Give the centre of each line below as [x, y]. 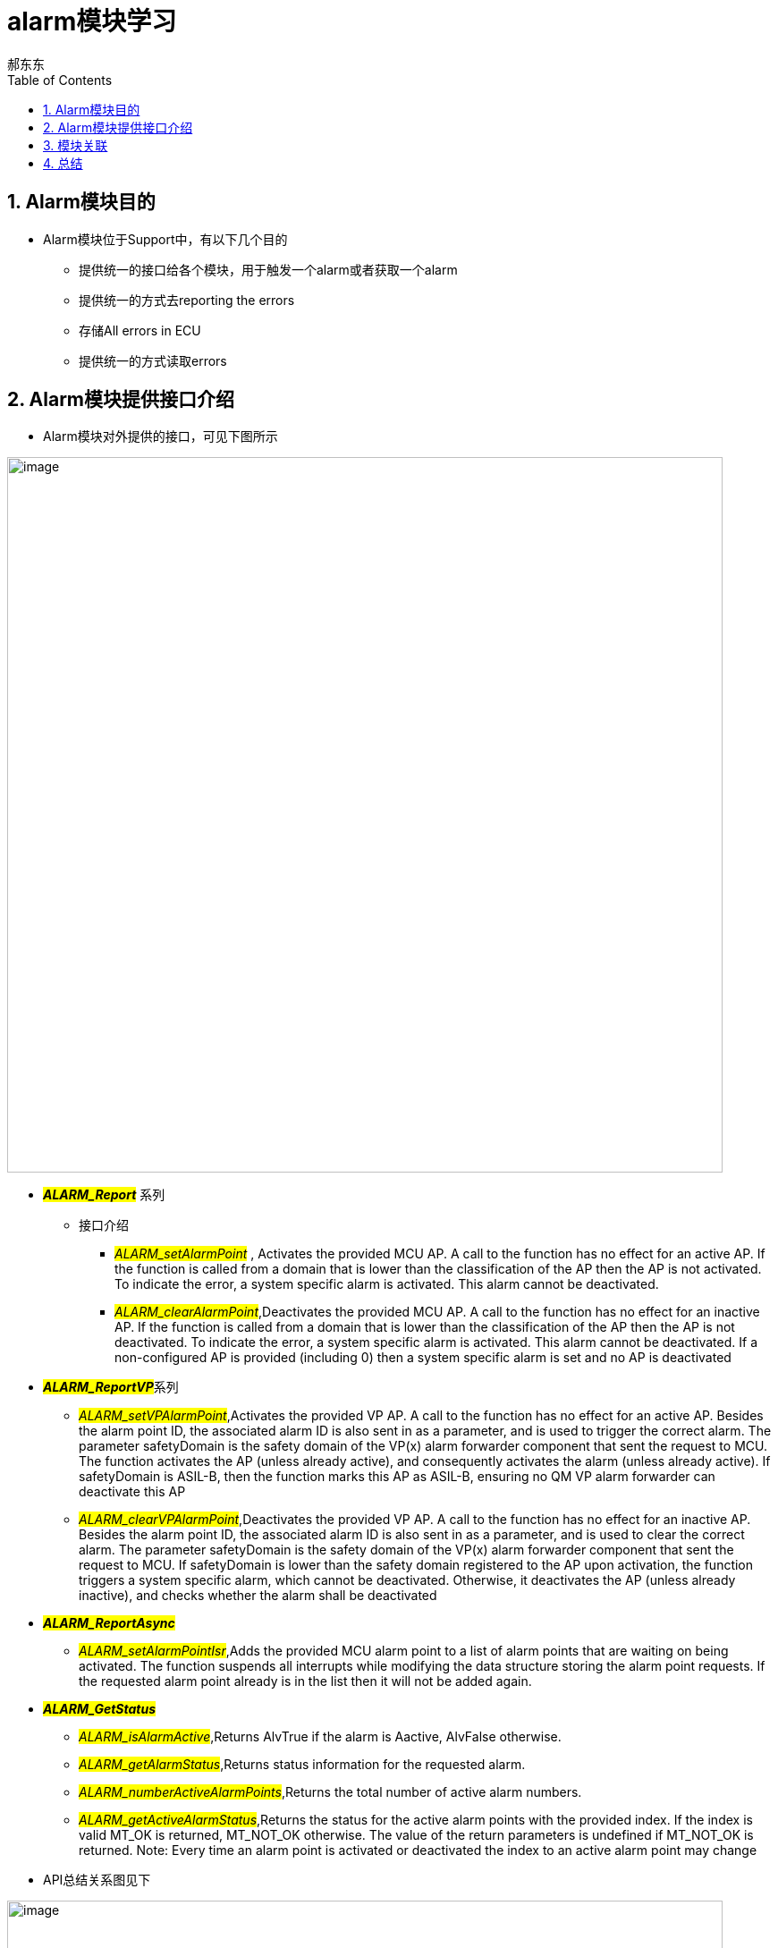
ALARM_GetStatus [100, 1709]
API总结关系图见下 [97, 1880]
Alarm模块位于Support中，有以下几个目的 [165, 239]
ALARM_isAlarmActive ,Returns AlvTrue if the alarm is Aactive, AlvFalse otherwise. [320, 1737]
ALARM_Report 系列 [104, 1195]
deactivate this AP [132, 1492]
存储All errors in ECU [140, 330]
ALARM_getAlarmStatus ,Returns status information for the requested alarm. [302, 1765]
